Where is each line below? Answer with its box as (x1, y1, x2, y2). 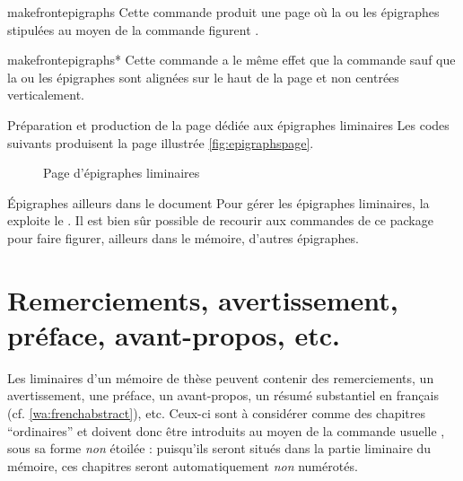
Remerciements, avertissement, (7, 281, 398, 318)
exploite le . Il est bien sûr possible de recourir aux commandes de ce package (7, 211, 433, 230)
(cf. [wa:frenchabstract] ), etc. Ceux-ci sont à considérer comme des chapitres (7, 404, 426, 423)
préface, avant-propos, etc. (7, 316, 341, 353)
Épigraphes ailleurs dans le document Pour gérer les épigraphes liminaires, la (7, 193, 430, 212)
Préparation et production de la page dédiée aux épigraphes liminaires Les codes (7, 115, 450, 134)
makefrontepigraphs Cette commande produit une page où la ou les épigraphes (7, 3, 440, 21)
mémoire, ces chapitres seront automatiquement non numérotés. (7, 456, 358, 475)
